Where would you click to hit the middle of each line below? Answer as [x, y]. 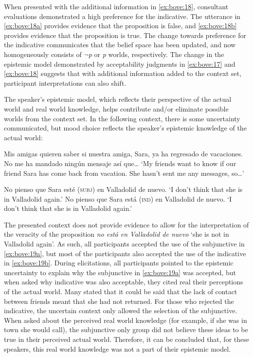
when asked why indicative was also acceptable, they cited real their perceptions [124, 282]
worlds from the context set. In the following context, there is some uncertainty [122, 118]
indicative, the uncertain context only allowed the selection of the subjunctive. [121, 310]
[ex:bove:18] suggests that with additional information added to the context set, [123, 73]
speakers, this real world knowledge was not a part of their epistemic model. [117, 348]
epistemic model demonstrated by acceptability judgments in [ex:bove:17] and [120, 64]
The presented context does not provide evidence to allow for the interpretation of [126, 224]
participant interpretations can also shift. [65, 83]
